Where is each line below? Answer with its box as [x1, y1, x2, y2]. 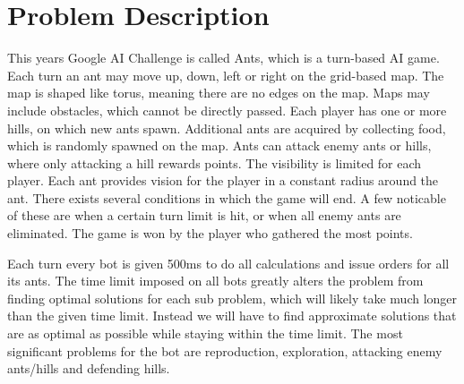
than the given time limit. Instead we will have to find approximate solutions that [7, 306, 457, 325]
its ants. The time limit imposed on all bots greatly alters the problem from [7, 271, 424, 290]
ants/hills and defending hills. [7, 359, 170, 378]
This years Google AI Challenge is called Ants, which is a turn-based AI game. [7, 48, 440, 67]
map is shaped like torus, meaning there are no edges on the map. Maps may [7, 83, 430, 102]
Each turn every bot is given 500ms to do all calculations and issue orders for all [7, 253, 450, 272]
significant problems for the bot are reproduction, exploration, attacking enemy [7, 341, 443, 360]
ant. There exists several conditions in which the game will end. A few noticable [7, 188, 446, 207]
